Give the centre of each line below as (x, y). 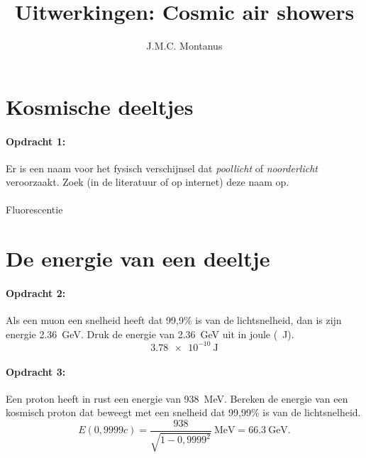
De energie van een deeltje (138, 258)
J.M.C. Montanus (184, 46)
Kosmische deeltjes (100, 106)
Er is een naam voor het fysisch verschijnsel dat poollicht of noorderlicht (162, 168)
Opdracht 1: (36, 141)
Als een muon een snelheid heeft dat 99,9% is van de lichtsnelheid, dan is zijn (174, 320)
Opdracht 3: (36, 371)
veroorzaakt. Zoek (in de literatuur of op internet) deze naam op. (148, 182)
